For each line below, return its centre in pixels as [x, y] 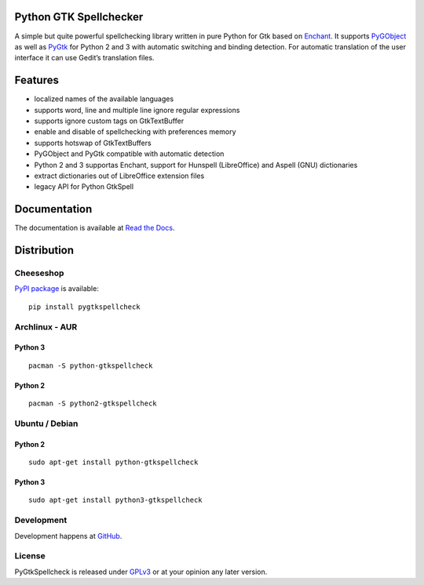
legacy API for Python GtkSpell [84, 187]
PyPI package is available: [57, 289]
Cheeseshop [39, 273]
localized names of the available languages [104, 99]
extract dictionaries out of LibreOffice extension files [119, 176]
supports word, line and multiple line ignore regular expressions [137, 110]
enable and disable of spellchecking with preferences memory [135, 132]
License [30, 556]
